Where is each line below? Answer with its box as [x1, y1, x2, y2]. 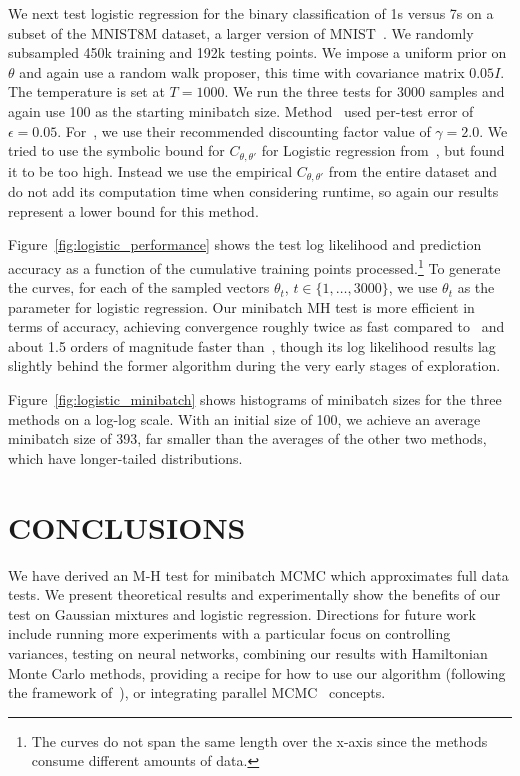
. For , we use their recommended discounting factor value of [57, 120, 431, 141]
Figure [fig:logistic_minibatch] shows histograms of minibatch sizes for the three [8, 389, 502, 410]
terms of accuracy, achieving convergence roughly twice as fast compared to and [8, 316, 505, 337]
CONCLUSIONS [8, 506, 246, 547]
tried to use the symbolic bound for [8, 140, 225, 161]
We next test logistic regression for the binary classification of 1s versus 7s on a [8, 3, 494, 23]
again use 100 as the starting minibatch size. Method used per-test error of [8, 100, 474, 121]
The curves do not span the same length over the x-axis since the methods [31, 730, 488, 751]
